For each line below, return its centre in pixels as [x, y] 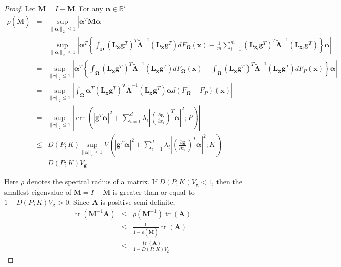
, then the [227, 181]
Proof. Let [20, 8]
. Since [79, 202]
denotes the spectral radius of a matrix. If [92, 181]
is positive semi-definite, [138, 202]
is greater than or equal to [153, 191]
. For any [89, 8]
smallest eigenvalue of [38, 191]
